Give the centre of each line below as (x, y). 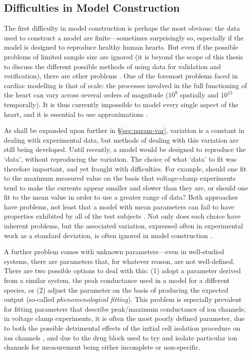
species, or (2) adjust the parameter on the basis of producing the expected (116, 290)
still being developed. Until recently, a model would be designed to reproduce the (125, 149)
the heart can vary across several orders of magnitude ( (86, 95)
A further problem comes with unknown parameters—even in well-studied (114, 252)
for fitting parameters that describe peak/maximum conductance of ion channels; (125, 308)
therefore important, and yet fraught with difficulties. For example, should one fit (125, 168)
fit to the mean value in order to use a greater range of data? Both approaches (121, 197)
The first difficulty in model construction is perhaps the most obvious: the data (122, 28)
